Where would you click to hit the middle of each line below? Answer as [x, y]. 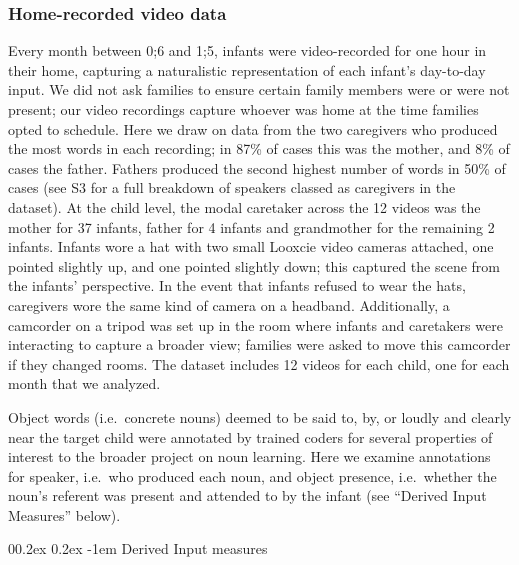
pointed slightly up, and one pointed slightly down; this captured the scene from [254, 265]
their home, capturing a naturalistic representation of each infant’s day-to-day [247, 69]
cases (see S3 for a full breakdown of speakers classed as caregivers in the [232, 187]
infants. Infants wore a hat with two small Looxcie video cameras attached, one [251, 246]
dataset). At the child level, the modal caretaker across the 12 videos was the [244, 206]
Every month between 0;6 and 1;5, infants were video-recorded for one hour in [247, 50]
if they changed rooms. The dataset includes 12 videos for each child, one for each [259, 363]
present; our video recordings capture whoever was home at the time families [243, 109]
